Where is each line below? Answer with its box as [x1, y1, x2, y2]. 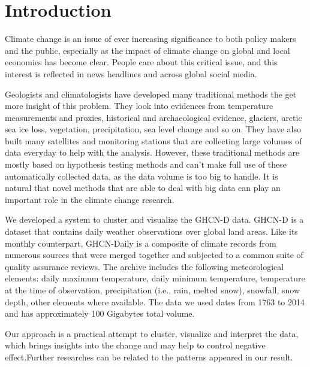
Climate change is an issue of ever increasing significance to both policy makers [5, 32, 296, 45]
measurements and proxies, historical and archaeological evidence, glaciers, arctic [5, 111, 302, 123]
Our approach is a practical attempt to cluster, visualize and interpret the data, [5, 327, 299, 339]
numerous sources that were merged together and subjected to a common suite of [5, 248, 303, 261]
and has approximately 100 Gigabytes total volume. [5, 307, 195, 320]
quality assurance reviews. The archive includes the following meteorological [5, 260, 284, 272]
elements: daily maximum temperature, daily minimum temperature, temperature [5, 272, 305, 284]
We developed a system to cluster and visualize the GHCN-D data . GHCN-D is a [5, 213, 304, 226]
